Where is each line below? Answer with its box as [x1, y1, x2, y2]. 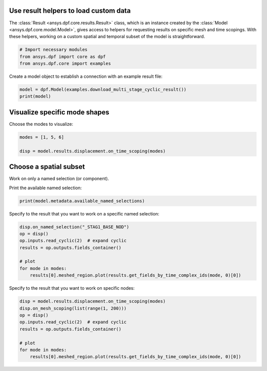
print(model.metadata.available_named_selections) [19, 198, 145, 204]
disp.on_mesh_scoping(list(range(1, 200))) [19, 305, 127, 311]
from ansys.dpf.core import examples [19, 61, 111, 66]
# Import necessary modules [19, 47, 88, 53]
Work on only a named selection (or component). [9, 176, 109, 182]
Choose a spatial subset [9, 162, 85, 171]
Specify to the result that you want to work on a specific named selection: [9, 211, 160, 216]
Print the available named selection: [9, 185, 82, 191]
